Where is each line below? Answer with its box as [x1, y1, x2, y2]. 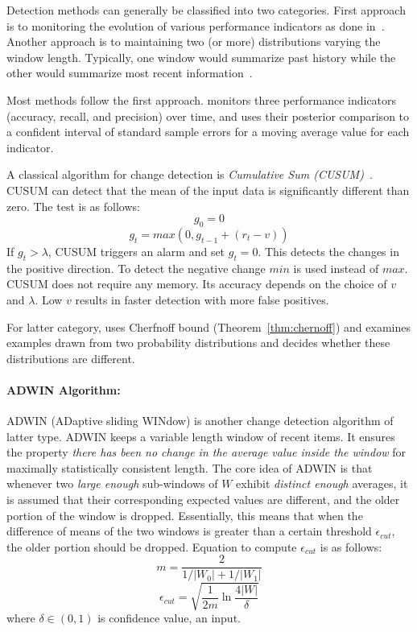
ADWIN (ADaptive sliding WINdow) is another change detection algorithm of [6, 412, 394, 429]
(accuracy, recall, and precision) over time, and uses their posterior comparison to [6, 107, 410, 124]
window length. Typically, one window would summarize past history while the [6, 48, 396, 65]
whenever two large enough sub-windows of [6, 475, 218, 492]
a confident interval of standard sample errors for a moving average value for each [6, 123, 410, 140]
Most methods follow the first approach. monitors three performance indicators [6, 91, 397, 108]
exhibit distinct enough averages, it [236, 475, 408, 492]
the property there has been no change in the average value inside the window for [6, 444, 407, 461]
